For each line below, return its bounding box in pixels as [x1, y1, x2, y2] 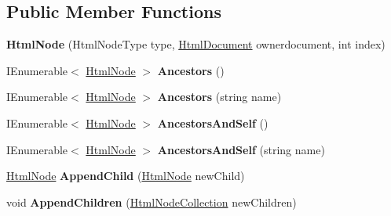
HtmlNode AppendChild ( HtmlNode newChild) [6, 167, 245, 184]
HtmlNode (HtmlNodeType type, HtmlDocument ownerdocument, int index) [6, 36, 386, 52]
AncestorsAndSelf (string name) [157, 141, 325, 157]
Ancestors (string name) [157, 88, 282, 105]
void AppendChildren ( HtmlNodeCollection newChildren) [6, 193, 297, 210]
